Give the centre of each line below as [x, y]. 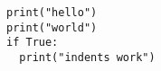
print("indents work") [87, 57]
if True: [33, 43]
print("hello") [52, 13]
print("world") [52, 27]
